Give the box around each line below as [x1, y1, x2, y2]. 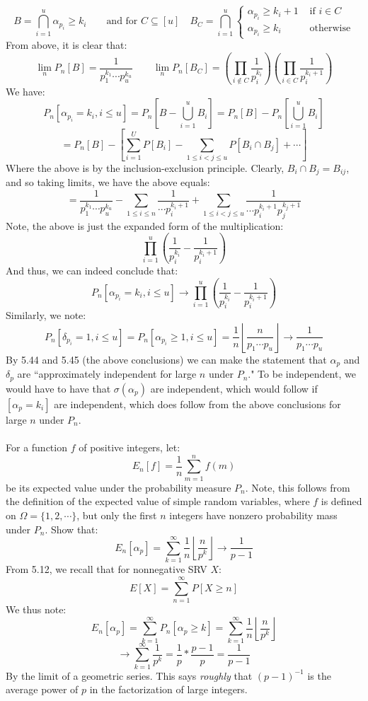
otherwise [309, 23, 351, 33]
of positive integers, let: [79, 440, 180, 455]
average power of [6, 682, 79, 697]
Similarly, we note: [6, 308, 86, 323]
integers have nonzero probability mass [169, 507, 338, 522]
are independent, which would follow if [150, 381, 318, 395]
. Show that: [45, 521, 98, 536]
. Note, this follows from [245, 480, 350, 494]
